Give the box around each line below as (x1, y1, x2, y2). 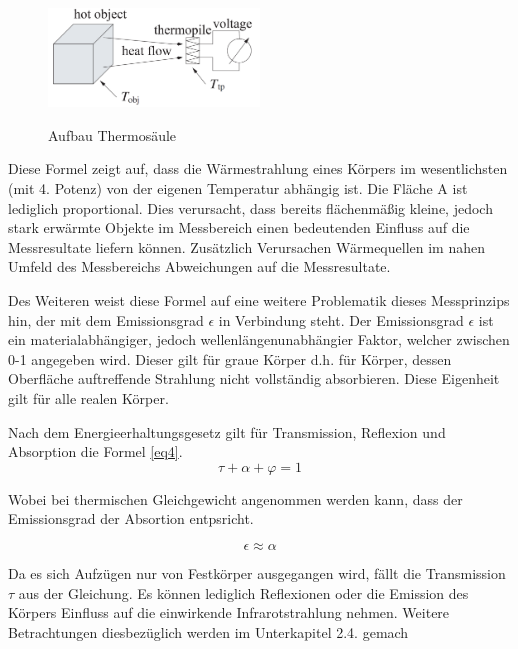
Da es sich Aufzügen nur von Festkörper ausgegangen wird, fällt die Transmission (8, 562, 506, 583)
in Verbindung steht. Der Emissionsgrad (218, 309, 464, 330)
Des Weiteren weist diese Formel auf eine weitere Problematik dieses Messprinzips (8, 290, 510, 310)
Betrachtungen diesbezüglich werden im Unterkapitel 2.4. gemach (8, 621, 409, 642)
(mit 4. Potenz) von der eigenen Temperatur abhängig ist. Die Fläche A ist (8, 178, 468, 199)
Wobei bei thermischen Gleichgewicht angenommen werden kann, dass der (8, 488, 463, 509)
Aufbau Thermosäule (48, 124, 177, 145)
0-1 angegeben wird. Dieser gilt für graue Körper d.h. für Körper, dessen (8, 348, 452, 369)
